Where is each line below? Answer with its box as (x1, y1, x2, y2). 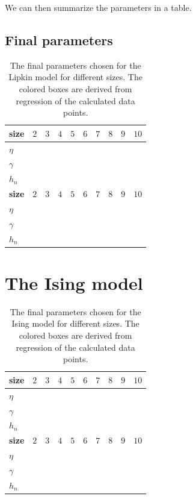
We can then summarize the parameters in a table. (5, 1, 192, 13)
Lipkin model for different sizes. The (8, 71, 142, 83)
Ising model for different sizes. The (11, 317, 139, 330)
